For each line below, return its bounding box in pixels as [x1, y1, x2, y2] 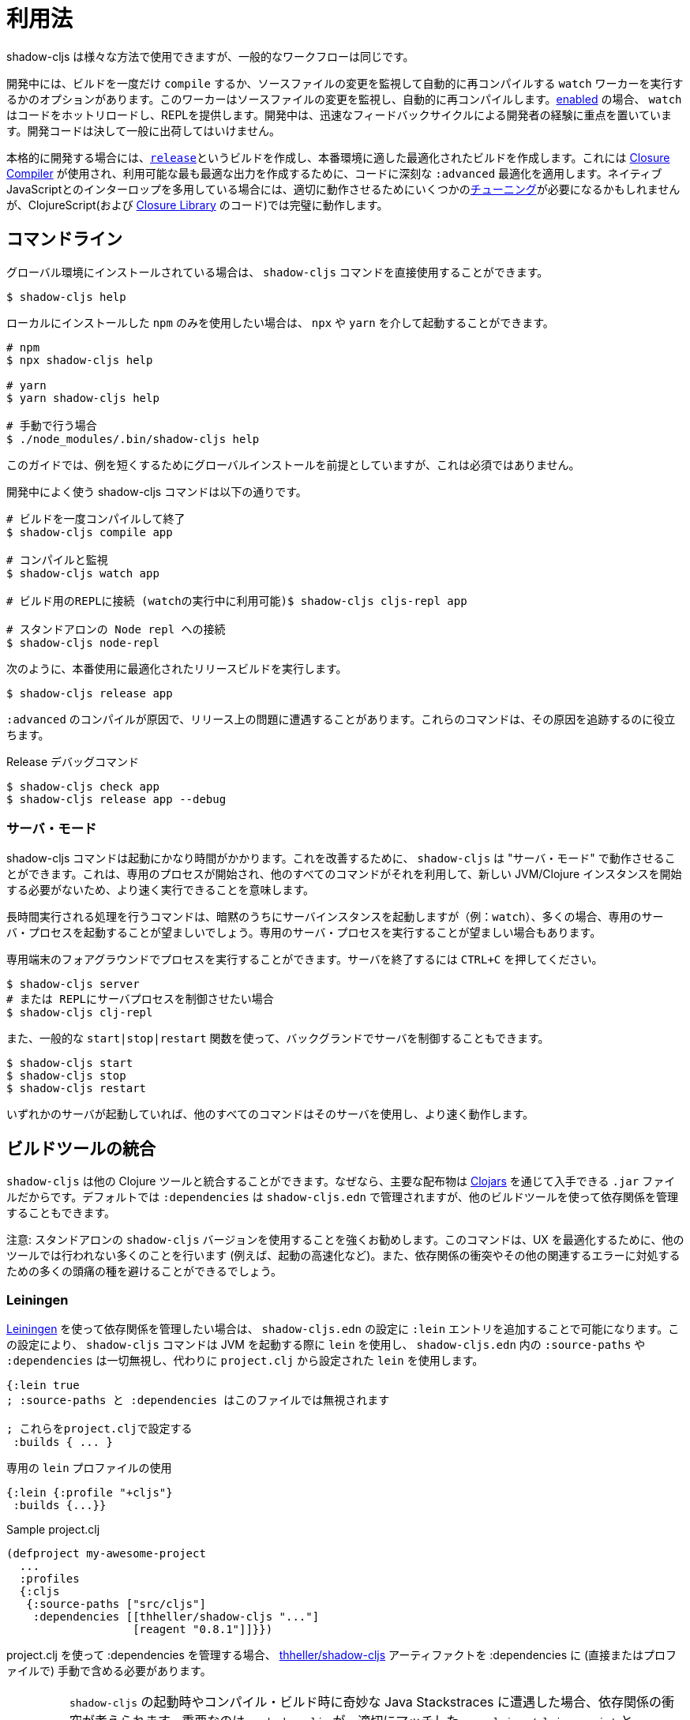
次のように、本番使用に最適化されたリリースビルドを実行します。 [6, 661, 347, 675]
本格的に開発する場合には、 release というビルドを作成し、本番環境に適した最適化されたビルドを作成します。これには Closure [6, 150, 670, 164]
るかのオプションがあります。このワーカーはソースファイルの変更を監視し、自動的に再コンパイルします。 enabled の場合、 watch [6, 92, 682, 106]
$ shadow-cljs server [6, 978, 140, 991]
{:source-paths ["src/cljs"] [26, 1597, 206, 1610]
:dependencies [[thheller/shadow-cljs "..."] [32, 1609, 320, 1623]
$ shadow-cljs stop [6, 1069, 126, 1083]
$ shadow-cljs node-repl [6, 636, 159, 649]
